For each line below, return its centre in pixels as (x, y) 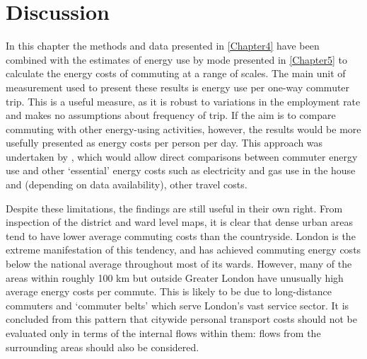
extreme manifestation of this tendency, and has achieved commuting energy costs (183, 250)
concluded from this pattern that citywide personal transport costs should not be (181, 319)
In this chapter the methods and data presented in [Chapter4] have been (163, 46)
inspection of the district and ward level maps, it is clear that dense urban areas (180, 222)
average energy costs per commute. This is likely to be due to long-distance (169, 291)
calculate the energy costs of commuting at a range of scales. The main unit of (176, 73)
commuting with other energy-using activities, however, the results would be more (183, 129)
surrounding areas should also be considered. (103, 347)
